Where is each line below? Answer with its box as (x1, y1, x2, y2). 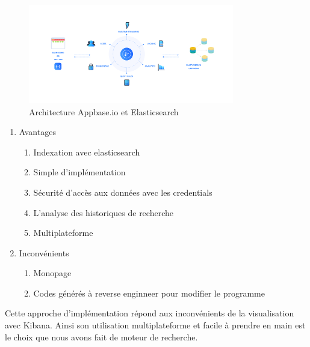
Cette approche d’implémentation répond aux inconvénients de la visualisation (5, 307, 294, 319)
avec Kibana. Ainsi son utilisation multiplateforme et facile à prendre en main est (5, 319, 306, 331)
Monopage (33, 267, 72, 279)
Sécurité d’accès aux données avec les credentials (33, 186, 212, 198)
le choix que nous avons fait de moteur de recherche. (5, 330, 198, 343)
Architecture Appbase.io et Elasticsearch (29, 105, 179, 118)
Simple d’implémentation (33, 166, 126, 178)
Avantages (19, 125, 56, 138)
